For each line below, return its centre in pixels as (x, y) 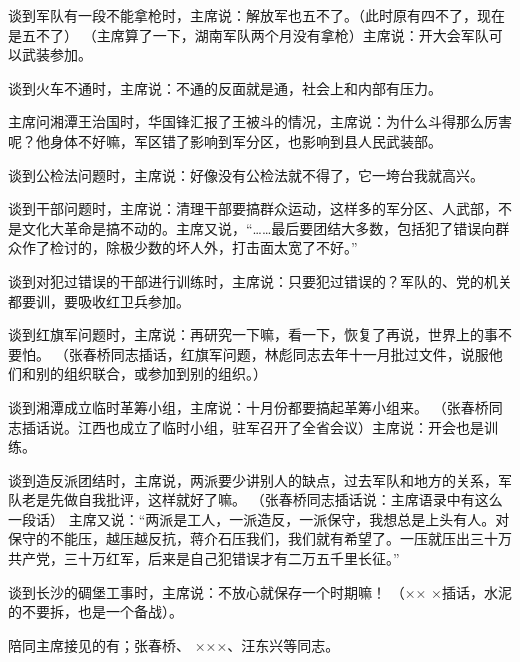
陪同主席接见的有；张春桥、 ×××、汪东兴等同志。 (174, 644)
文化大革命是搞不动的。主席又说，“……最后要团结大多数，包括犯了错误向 (258, 227)
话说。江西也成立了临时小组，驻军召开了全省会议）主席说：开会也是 (259, 426)
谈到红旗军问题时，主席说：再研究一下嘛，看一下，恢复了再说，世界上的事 (253, 334)
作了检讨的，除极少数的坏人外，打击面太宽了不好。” (189, 247)
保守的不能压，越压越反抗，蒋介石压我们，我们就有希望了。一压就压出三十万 (260, 538)
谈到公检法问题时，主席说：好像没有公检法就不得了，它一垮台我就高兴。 (246, 174)
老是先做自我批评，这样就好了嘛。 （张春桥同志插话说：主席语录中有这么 (262, 499)
